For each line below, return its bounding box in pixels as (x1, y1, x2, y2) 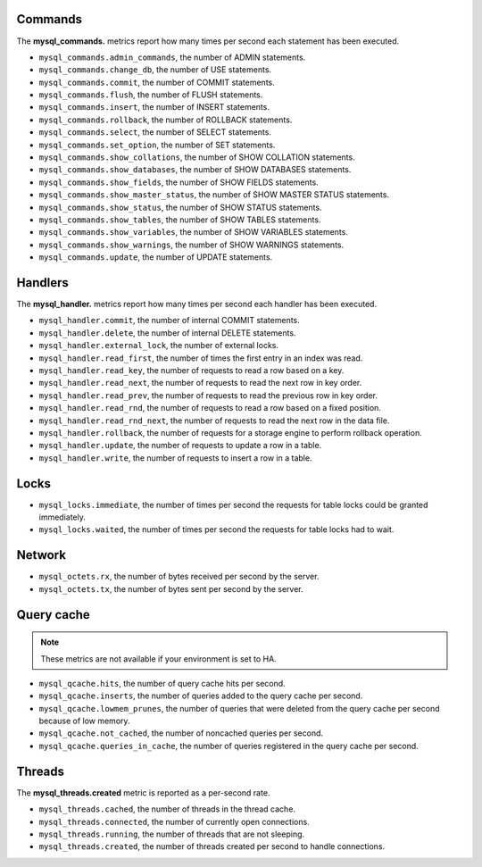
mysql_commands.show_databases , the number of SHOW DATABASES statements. (38, 164, 352, 175)
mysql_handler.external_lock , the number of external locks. (38, 340, 278, 351)
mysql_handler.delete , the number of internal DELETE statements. (38, 327, 296, 338)
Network (16, 547, 67, 563)
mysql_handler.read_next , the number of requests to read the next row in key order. (38, 378, 362, 388)
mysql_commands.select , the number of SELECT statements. (38, 127, 272, 138)
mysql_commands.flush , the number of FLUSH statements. (38, 89, 263, 100)
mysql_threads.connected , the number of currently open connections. (38, 816, 310, 827)
